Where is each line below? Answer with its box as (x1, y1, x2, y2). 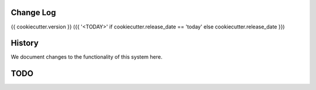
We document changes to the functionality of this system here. (11, 53, 163, 60)
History (11, 38, 39, 48)
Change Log (11, 8, 56, 17)
